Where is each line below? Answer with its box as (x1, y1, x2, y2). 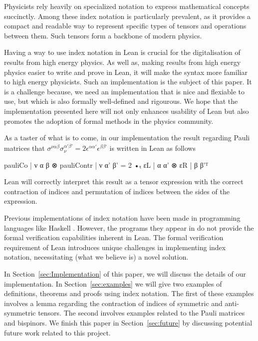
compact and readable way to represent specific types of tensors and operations (4, 20, 247, 31)
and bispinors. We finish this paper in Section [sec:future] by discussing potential (4, 317, 253, 328)
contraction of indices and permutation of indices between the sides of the (4, 186, 230, 196)
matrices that (4, 143, 45, 153)
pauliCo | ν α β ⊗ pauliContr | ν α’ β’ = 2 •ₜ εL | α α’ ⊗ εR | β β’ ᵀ (4, 159, 208, 170)
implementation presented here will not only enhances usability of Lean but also (4, 105, 249, 116)
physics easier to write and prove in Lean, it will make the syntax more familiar (4, 66, 248, 77)
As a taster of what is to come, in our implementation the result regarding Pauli (4, 132, 250, 143)
